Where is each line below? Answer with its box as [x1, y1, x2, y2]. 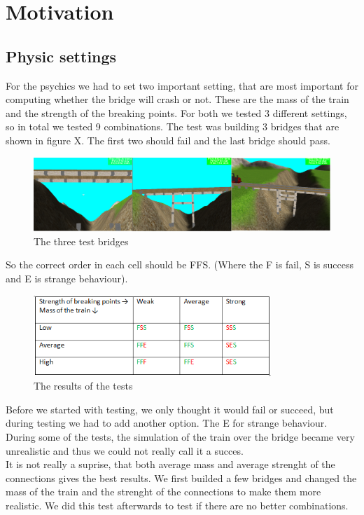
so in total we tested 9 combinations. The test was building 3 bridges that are [6, 119, 339, 134]
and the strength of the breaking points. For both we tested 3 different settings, [6, 105, 347, 120]
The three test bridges [34, 233, 129, 248]
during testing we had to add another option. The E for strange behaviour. [6, 416, 328, 430]
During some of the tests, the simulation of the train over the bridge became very [6, 430, 355, 444]
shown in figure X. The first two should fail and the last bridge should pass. [6, 132, 330, 147]
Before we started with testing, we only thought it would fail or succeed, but [6, 401, 334, 416]
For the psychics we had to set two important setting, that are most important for [6, 78, 358, 92]
